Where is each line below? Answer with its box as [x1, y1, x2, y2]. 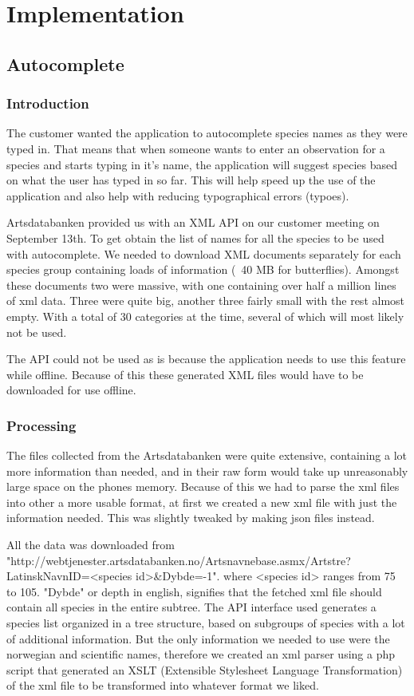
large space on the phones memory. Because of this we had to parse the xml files [6, 478, 400, 495]
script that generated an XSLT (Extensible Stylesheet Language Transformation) [6, 661, 403, 678]
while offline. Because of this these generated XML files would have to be [6, 366, 364, 382]
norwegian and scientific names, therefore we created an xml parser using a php [6, 646, 396, 662]
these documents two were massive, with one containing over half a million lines [6, 276, 396, 293]
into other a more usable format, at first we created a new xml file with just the [6, 493, 397, 510]
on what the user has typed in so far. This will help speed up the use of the [6, 172, 376, 188]
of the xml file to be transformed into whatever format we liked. [6, 677, 319, 694]
